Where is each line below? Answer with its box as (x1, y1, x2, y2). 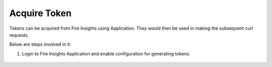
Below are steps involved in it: (9, 41, 72, 47)
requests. (9, 32, 29, 38)
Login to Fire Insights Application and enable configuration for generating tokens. (22, 50, 190, 56)
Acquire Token (9, 8, 72, 19)
